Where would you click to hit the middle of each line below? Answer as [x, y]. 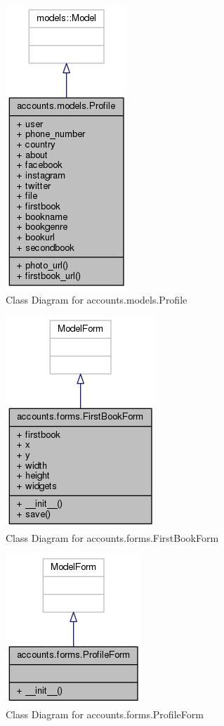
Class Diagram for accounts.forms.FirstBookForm [112, 537]
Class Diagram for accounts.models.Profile [97, 299]
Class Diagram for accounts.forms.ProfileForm [105, 714]
